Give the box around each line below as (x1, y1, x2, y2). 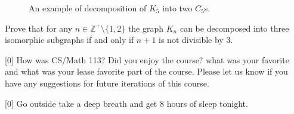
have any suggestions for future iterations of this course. (5, 76, 209, 89)
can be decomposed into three (180, 21, 289, 34)
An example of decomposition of (29, 2, 147, 14)
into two (162, 2, 193, 14)
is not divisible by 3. (159, 33, 233, 46)
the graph (128, 21, 164, 34)
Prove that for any (5, 21, 73, 34)
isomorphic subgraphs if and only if (5, 33, 134, 46)
